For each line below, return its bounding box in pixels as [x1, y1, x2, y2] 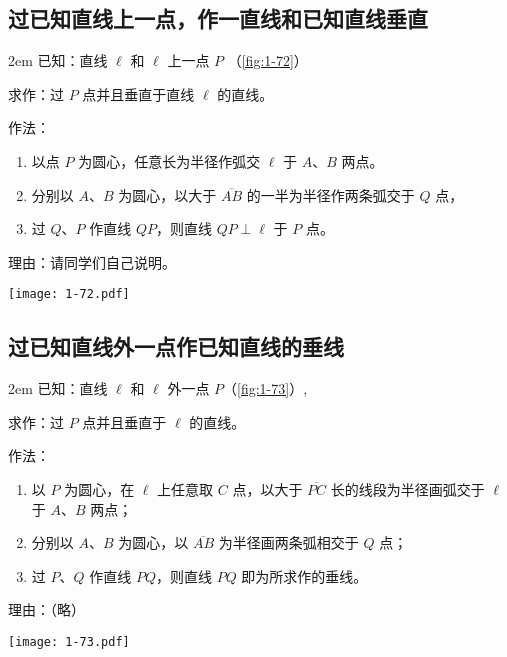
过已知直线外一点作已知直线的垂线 [8, 331, 344, 362]
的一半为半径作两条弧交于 [246, 184, 415, 205]
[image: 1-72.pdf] [8, 287, 130, 302]
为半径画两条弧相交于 [218, 532, 359, 553]
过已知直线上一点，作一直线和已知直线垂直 [8, 3, 428, 34]
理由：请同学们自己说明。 [8, 251, 176, 272]
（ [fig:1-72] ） [227, 50, 308, 71]
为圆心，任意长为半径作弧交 [78, 150, 261, 171]
